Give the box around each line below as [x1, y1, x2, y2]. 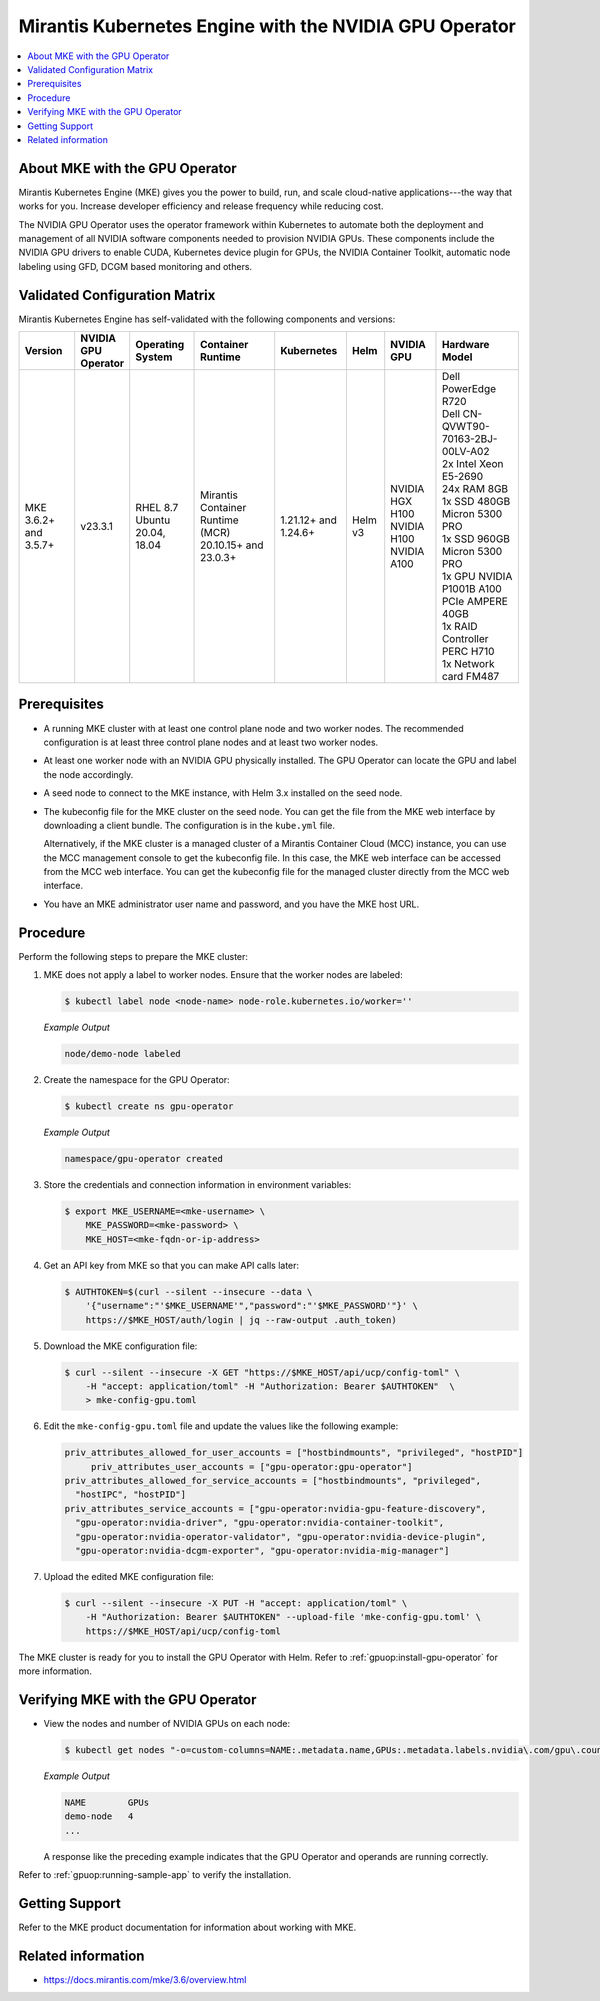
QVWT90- [441, 420, 490, 434]
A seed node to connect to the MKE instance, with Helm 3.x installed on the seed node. [43, 787, 403, 799]
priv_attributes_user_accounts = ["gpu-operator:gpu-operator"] [90, 1461, 413, 1472]
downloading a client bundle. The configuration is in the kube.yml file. [43, 819, 335, 831]
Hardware [441, 338, 490, 352]
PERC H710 [441, 645, 495, 659]
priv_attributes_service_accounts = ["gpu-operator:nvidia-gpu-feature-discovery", [64, 1503, 487, 1514]
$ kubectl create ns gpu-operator [64, 1101, 234, 1112]
